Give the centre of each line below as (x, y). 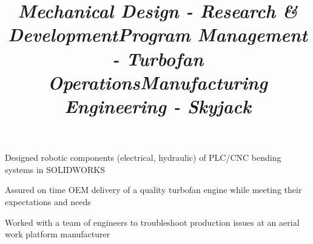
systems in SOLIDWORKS (55, 169)
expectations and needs (48, 201)
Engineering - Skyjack (158, 106)
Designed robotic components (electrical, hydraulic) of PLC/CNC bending (143, 158)
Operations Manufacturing (158, 82)
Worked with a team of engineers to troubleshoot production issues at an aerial (152, 222)
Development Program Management (158, 35)
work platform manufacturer (58, 234)
